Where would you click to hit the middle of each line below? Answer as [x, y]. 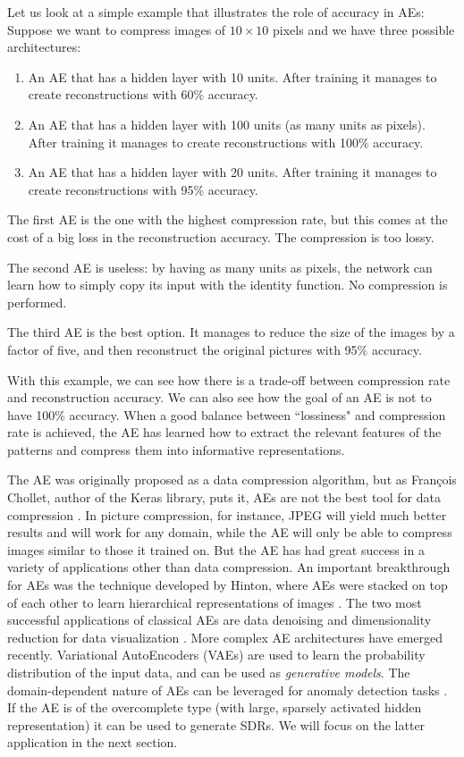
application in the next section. [93, 742]
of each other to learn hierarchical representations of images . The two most [215, 602]
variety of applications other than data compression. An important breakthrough [229, 567]
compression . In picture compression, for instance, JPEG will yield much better [227, 514]
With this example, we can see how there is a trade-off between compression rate [229, 379]
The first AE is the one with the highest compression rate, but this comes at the [228, 219]
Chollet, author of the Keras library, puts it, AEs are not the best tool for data [224, 497]
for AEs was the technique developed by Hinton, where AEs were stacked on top [228, 585]
